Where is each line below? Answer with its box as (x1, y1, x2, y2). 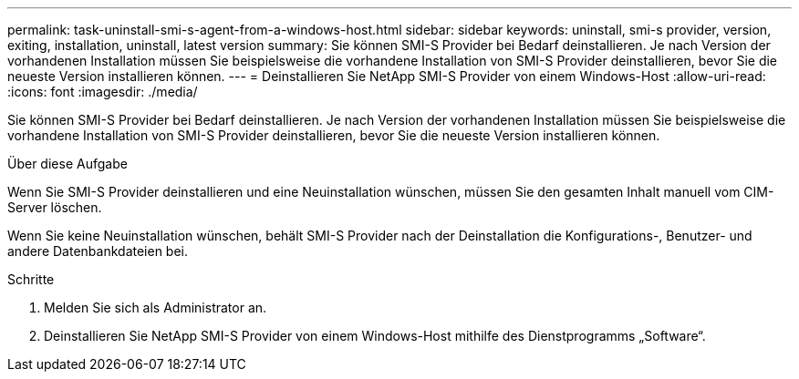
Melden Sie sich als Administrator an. (44, 300, 267, 315)
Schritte (7, 271, 55, 287)
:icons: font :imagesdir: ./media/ (7, 84, 198, 99)
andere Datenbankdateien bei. (7, 243, 189, 259)
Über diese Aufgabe (7, 156, 128, 171)
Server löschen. (7, 200, 102, 215)
